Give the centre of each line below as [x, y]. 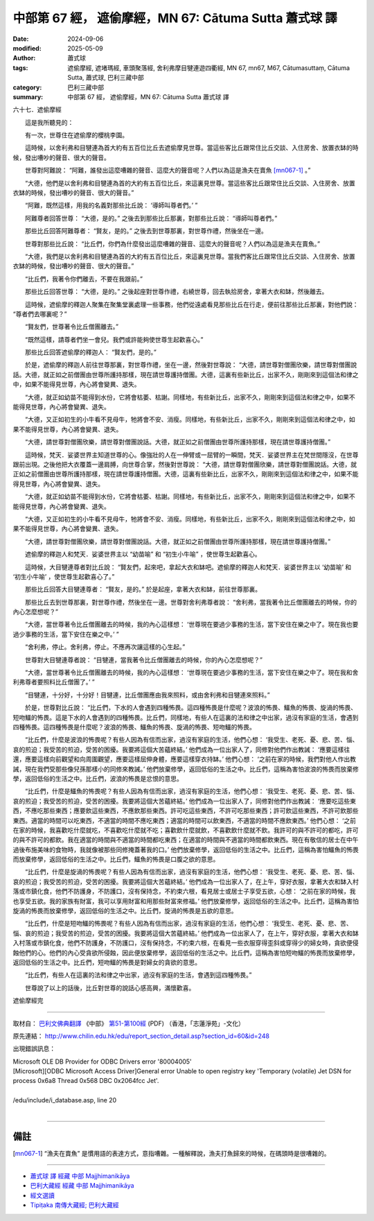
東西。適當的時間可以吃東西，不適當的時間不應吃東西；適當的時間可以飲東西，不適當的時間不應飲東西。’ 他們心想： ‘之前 [185, 820]
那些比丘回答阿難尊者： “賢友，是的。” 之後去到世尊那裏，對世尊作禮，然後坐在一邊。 [146, 231]
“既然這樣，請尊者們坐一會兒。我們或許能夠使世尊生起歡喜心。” [114, 339]
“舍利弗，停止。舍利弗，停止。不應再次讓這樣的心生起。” [105, 647]
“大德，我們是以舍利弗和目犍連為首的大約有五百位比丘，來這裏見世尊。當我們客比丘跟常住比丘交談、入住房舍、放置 [190, 256]
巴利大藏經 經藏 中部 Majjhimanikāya [82, 1186]
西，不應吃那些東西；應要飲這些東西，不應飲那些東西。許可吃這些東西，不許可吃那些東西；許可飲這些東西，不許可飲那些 [186, 811]
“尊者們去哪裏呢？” [40, 314]
